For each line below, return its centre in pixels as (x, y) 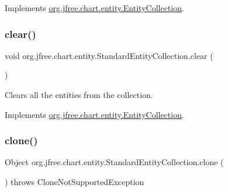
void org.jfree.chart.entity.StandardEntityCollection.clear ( (109, 55)
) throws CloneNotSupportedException (75, 181)
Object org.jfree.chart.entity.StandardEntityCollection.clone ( (114, 162)
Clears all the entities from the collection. (79, 95)
